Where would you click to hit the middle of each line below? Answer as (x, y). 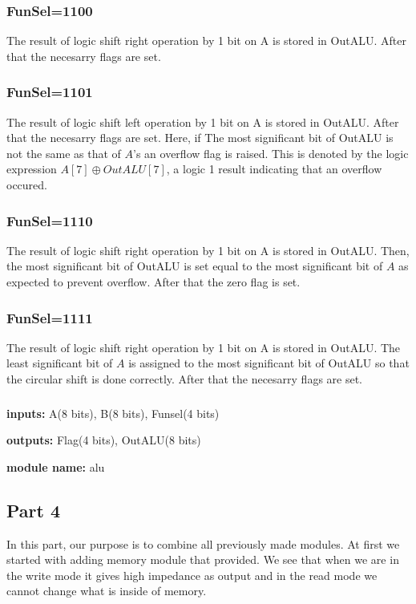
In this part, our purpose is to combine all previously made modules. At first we (203, 543)
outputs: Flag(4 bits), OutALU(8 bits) (104, 440)
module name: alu (56, 466)
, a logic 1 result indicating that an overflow (274, 169)
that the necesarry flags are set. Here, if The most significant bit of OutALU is (200, 138)
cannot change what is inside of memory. (107, 591)
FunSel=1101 (50, 92)
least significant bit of (60, 363)
